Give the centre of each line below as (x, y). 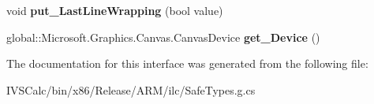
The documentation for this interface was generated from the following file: (187, 63)
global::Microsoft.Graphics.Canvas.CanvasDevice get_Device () (163, 37)
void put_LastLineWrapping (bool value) (115, 10)
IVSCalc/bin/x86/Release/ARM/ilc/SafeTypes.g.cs (131, 89)
